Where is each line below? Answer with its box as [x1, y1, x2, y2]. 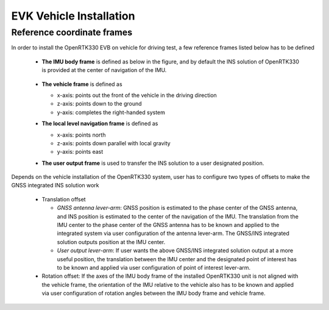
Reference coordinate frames [11, 27, 133, 38]
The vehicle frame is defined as [41, 80, 122, 88]
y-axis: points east [57, 148, 104, 156]
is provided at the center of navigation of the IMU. [41, 67, 167, 74]
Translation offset [41, 195, 86, 203]
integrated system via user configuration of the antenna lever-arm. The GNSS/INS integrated [57, 229, 289, 237]
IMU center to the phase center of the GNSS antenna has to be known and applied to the [57, 222, 280, 229]
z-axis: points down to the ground [57, 100, 143, 107]
